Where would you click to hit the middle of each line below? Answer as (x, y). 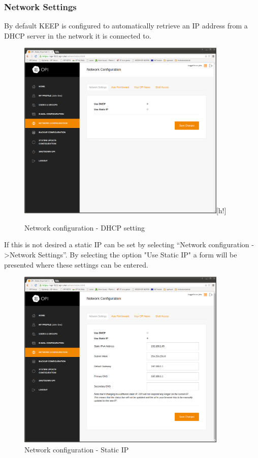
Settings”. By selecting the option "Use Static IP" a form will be (137, 255)
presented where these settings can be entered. (76, 264)
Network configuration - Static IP (77, 449)
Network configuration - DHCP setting (85, 227)
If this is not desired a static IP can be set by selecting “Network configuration (127, 244)
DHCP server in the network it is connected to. (78, 35)
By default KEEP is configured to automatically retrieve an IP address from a (126, 26)
